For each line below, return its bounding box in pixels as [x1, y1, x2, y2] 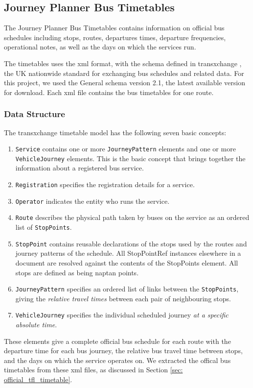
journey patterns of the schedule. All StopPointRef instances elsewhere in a [15, 248, 241, 258]
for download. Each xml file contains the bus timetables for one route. [4, 87, 214, 97]
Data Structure [4, 108, 65, 120]
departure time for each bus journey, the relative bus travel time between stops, [4, 345, 243, 356]
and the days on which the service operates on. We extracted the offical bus [4, 355, 231, 365]
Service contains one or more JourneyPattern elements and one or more [15, 144, 236, 154]
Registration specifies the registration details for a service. [15, 179, 195, 190]
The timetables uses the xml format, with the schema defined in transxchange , [4, 58, 242, 68]
